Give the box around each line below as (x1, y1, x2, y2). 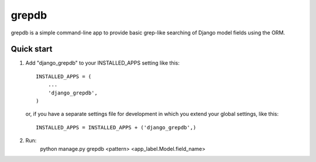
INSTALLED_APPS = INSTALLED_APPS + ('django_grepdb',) (36, 124, 197, 131)
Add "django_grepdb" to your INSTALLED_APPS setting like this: (25, 59, 180, 66)
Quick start (11, 44, 53, 54)
